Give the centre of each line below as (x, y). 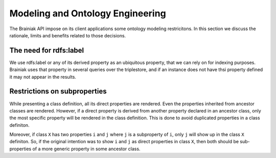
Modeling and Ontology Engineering (88, 13)
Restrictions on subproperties (58, 91)
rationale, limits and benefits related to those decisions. (68, 35)
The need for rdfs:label (47, 50)
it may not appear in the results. (43, 77)
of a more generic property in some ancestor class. (86, 149)
